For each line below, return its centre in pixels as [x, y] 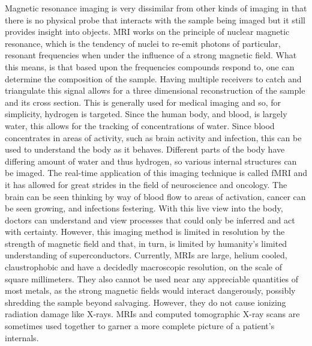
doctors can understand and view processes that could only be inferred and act [150, 220]
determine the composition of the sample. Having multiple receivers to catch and [153, 78]
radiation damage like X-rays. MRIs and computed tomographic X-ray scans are [152, 314]
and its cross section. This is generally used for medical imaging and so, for [143, 102]
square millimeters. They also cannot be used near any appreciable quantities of [151, 278]
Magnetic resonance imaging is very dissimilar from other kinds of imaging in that [156, 8]
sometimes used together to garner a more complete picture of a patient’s [140, 326]
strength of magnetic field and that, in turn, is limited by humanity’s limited [146, 243]
